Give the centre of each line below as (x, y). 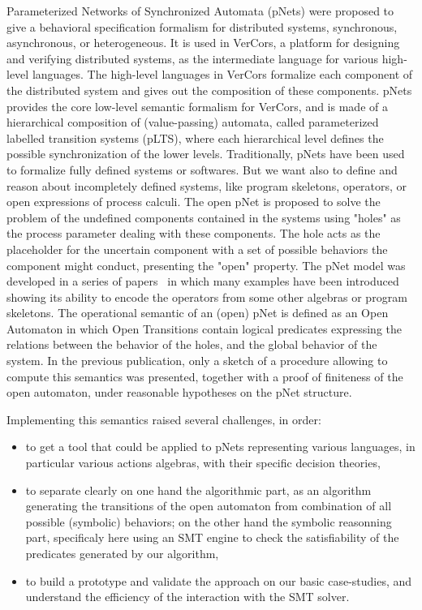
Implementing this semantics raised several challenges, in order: (164, 419)
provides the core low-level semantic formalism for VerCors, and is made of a (197, 106)
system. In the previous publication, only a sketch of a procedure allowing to (197, 361)
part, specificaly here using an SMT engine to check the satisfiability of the (212, 537)
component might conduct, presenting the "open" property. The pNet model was (206, 265)
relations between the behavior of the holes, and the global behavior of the (192, 344)
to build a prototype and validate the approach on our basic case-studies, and (219, 580)
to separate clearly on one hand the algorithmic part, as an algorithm (198, 490)
